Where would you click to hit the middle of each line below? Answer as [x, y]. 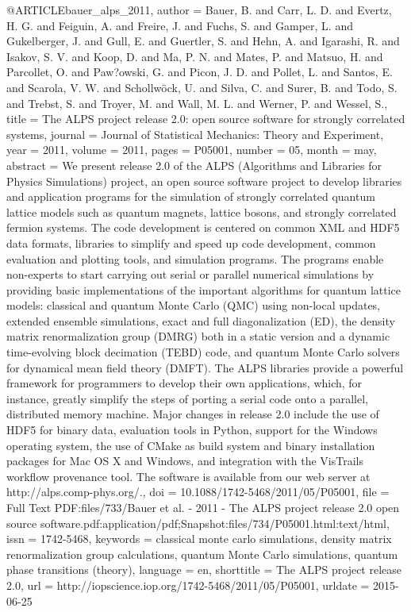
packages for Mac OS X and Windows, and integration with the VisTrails [185, 461]
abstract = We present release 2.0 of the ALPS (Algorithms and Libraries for [194, 165]
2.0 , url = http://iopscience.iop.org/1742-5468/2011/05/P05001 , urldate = [188, 585]
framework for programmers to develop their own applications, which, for [184, 383]
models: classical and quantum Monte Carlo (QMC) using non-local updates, [194, 305]
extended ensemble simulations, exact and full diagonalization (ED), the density [201, 320]
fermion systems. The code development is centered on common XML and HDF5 [203, 227]
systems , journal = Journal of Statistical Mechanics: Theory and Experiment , [195, 134]
